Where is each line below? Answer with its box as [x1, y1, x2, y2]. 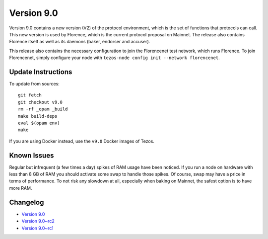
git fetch [18, 92, 42, 98]
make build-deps [18, 113, 58, 119]
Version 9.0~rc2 [21, 218, 55, 224]
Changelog [9, 198, 44, 206]
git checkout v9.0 [18, 99, 63, 105]
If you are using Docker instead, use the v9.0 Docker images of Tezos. [9, 138, 155, 144]
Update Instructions [9, 68, 72, 76]
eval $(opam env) [18, 120, 60, 126]
